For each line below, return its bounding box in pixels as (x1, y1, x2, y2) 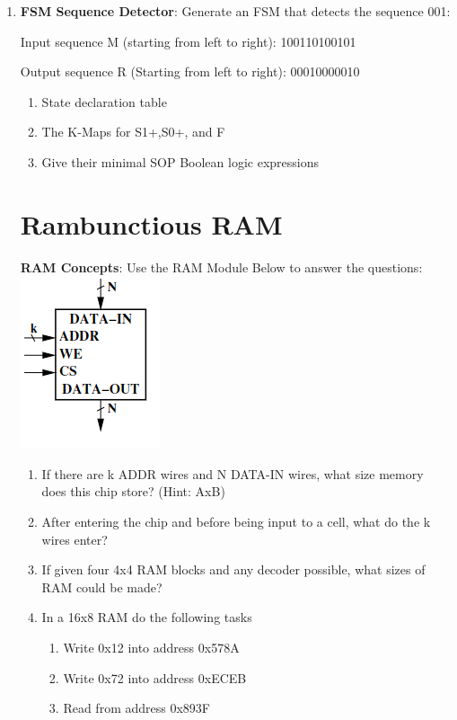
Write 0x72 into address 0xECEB (63, 668, 247, 687)
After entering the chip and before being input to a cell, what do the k (41, 512, 431, 531)
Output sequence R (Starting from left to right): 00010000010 (20, 62, 360, 81)
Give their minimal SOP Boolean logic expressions (41, 152, 319, 171)
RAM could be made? (41, 577, 163, 596)
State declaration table (41, 92, 167, 111)
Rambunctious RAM (20, 205, 283, 242)
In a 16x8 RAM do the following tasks (41, 608, 252, 627)
